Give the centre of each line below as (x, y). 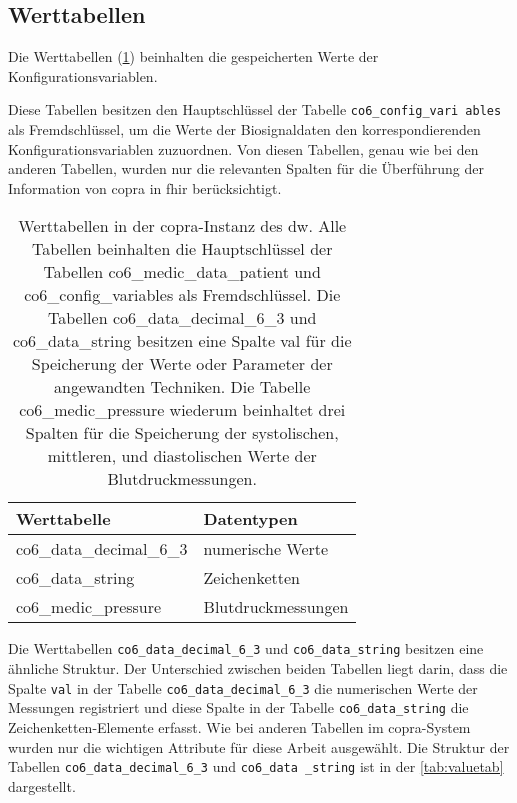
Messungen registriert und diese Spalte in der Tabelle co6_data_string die (238, 707)
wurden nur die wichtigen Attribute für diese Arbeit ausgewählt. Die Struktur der (259, 746)
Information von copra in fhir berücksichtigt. (145, 187)
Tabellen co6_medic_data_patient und (182, 272)
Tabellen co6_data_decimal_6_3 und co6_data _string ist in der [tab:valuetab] (256, 766)
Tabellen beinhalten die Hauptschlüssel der (182, 249)
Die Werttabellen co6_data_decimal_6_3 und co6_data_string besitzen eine (246, 648)
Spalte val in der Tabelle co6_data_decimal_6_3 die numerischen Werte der (243, 687)
